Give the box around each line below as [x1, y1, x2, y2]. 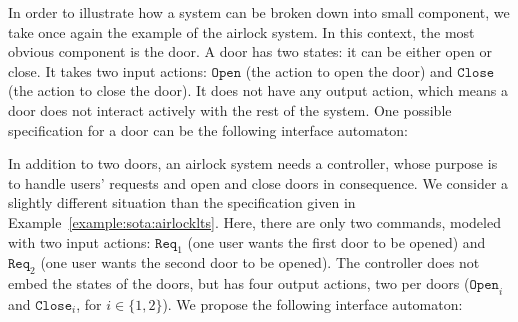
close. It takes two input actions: [8, 60, 207, 81]
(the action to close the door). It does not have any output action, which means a [8, 80, 508, 101]
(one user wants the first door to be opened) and [187, 231, 486, 252]
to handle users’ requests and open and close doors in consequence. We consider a [8, 172, 509, 193]
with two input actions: [8, 231, 151, 252]
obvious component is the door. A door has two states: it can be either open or [8, 41, 492, 62]
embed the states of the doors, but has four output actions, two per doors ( [8, 273, 470, 294]
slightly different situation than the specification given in [8, 192, 356, 213]
